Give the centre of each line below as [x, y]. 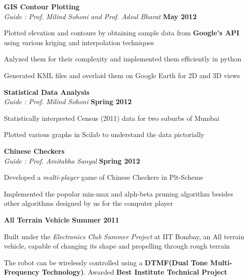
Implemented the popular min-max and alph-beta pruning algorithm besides [119, 193]
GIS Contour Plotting [42, 6]
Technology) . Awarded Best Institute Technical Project [135, 272]
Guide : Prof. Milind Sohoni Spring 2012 [68, 101]
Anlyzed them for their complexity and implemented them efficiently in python [123, 59]
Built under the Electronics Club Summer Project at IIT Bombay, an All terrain [124, 236]
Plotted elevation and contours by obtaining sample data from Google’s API [122, 33]
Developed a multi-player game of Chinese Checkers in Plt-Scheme [104, 177]
